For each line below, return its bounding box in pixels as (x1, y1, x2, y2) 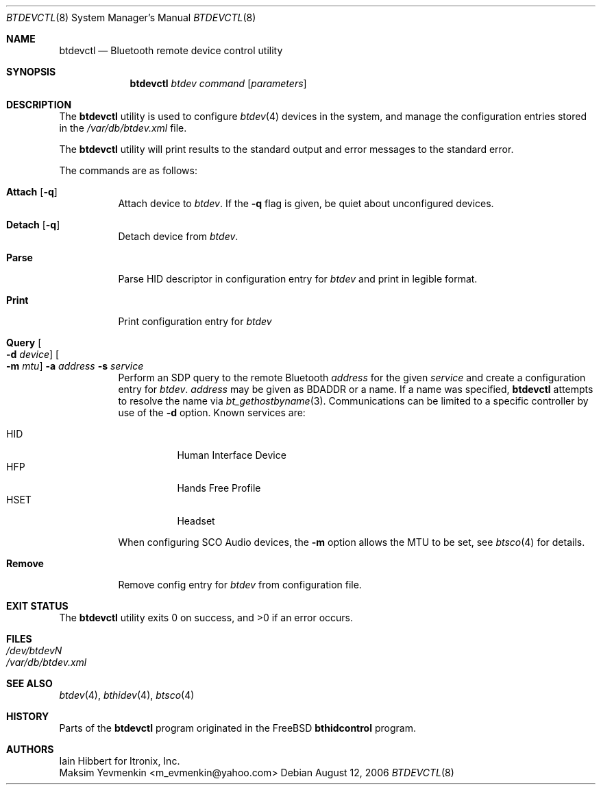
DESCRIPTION (6, 99, 72, 110)
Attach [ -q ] (6, 186, 58, 197)
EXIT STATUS (6, 600, 69, 612)
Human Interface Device (177, 449, 286, 461)
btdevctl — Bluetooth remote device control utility (59, 45, 283, 56)
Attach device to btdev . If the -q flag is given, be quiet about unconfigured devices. (118, 197, 494, 209)
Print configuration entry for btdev (118, 315, 272, 327)
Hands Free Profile (177, 482, 261, 494)
